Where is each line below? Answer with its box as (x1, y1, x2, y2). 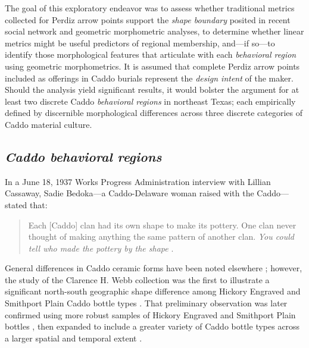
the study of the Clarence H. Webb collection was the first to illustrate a (5, 273, 270, 286)
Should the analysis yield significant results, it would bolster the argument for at (5, 83, 299, 96)
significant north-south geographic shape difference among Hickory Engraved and (5, 285, 301, 297)
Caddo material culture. (5, 118, 92, 130)
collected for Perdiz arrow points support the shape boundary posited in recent (5, 13, 291, 26)
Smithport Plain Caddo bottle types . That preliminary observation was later (5, 297, 288, 309)
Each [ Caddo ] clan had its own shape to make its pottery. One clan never (28, 218, 296, 231)
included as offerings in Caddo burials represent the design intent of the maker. (5, 71, 294, 84)
